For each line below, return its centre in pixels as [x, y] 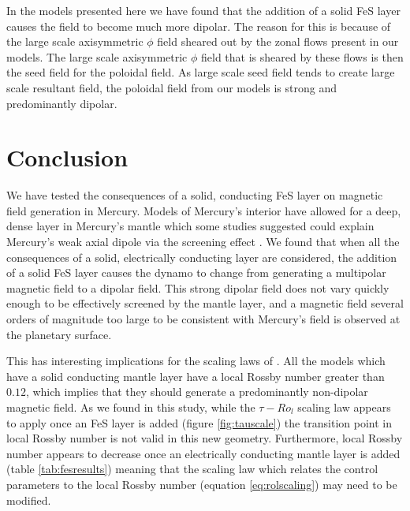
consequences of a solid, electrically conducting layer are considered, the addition [202, 257]
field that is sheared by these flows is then [302, 56]
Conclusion [67, 157]
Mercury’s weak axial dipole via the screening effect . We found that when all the [203, 242]
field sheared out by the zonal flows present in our [278, 41]
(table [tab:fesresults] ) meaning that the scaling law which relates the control [192, 469]
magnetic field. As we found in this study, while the [131, 407]
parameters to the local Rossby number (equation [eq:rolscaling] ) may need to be [202, 484]
